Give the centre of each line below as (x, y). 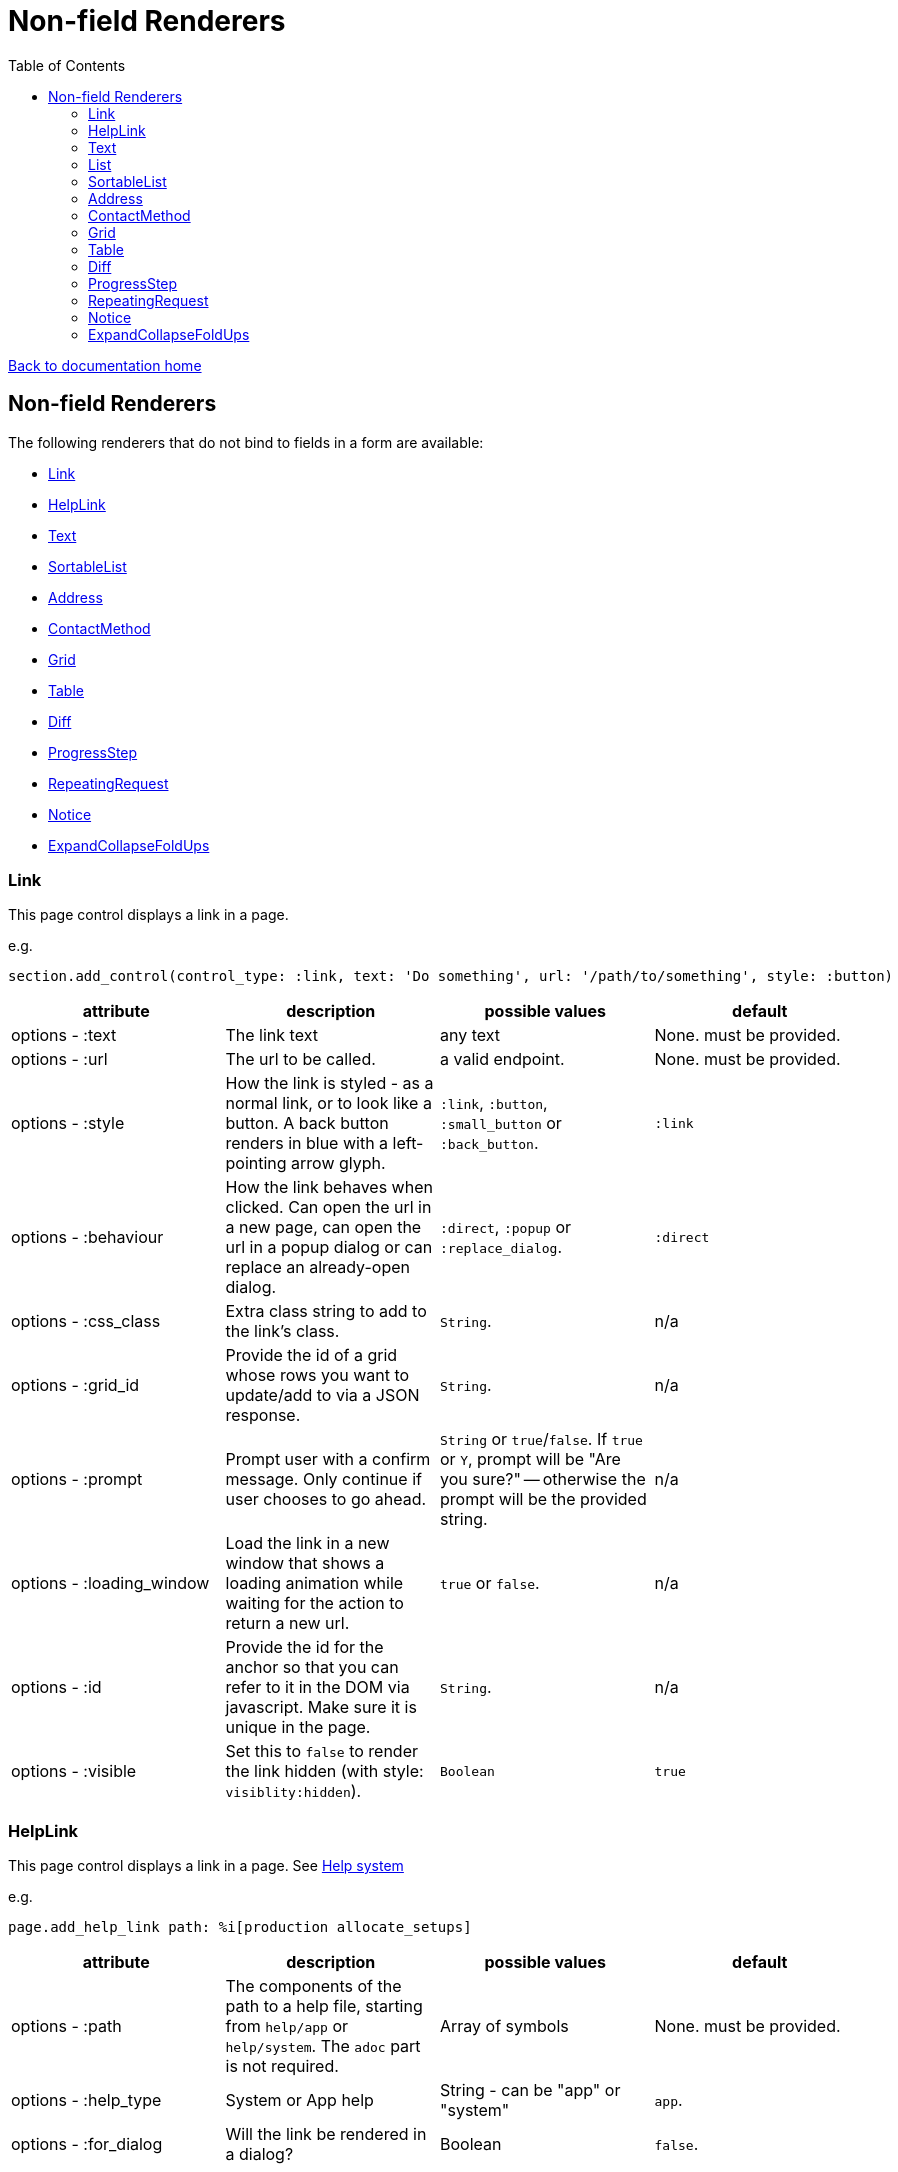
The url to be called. (300, 1059)
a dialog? (259, 2154)
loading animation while (314, 1583)
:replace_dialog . (501, 1247)
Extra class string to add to (326, 1311)
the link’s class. (282, 1331)
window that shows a (305, 1563)
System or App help (299, 2100)
